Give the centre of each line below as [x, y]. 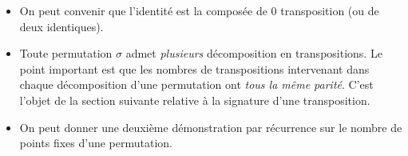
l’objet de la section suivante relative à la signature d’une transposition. [195, 100]
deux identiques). [61, 26]
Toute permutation [66, 53]
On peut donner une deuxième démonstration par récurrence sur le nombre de [211, 127]
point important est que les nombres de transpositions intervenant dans [194, 68]
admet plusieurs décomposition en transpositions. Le [254, 53]
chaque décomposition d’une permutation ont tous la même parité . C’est [196, 84]
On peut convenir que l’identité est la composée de [143, 10]
